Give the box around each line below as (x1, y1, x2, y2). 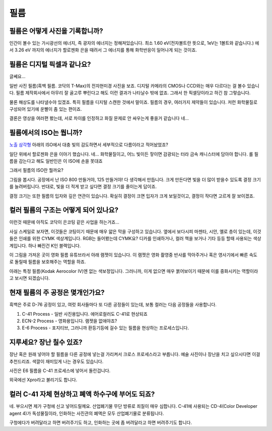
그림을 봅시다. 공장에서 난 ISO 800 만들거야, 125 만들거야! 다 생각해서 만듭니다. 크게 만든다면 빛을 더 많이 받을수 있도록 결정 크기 (9, 176, 261, 182)
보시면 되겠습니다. (14, 275, 50, 281)
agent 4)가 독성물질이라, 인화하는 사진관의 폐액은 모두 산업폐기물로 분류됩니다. (9, 410, 164, 416)
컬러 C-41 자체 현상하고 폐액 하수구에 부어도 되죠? (9, 390, 155, 399)
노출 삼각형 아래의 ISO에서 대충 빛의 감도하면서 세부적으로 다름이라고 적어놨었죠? (9, 141, 168, 148)
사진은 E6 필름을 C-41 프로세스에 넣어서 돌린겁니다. (9, 368, 111, 374)
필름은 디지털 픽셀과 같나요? (9, 60, 91, 69)
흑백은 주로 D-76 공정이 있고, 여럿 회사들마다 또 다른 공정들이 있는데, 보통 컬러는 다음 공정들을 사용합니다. (9, 302, 217, 308)
